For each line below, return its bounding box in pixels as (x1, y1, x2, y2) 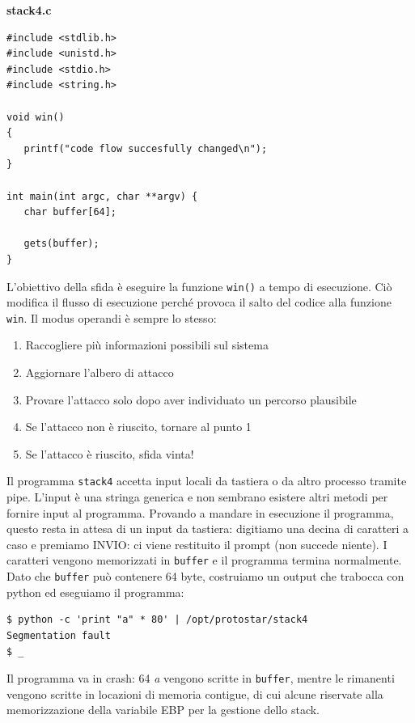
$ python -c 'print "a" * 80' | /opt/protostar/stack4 (6, 614, 308, 626)
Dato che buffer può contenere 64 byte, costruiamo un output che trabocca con (6, 568, 404, 585)
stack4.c (6, 2, 52, 18)
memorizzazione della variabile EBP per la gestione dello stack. (6, 701, 320, 718)
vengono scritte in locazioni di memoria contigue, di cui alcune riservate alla (6, 685, 383, 702)
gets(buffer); (23, 238, 100, 250)
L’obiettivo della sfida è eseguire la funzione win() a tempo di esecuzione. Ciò (6, 277, 392, 294)
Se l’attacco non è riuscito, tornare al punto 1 (25, 418, 252, 435)
